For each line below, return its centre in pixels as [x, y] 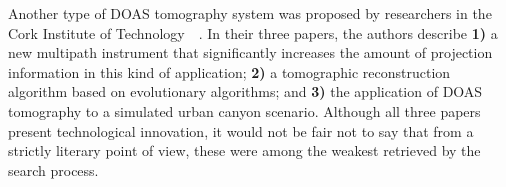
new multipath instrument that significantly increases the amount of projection [250, 52]
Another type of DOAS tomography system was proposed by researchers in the [250, 13]
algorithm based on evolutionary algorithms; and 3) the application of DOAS [245, 91]
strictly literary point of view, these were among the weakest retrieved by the [244, 150]
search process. [53, 169]
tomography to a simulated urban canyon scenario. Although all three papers [244, 110]
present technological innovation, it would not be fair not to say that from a [241, 130]
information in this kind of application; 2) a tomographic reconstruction [229, 71]
